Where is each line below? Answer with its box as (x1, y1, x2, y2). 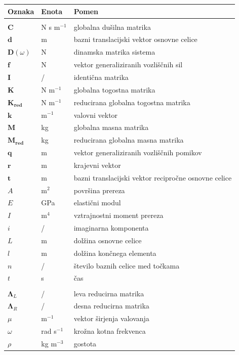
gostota (73, 338, 97, 348)
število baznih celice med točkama (73, 260, 180, 271)
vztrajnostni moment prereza (73, 210, 164, 220)
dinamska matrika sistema (73, 47, 155, 57)
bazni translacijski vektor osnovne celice (73, 34, 197, 45)
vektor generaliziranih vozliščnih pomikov (73, 147, 202, 158)
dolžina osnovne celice (73, 235, 142, 245)
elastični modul (73, 197, 121, 208)
